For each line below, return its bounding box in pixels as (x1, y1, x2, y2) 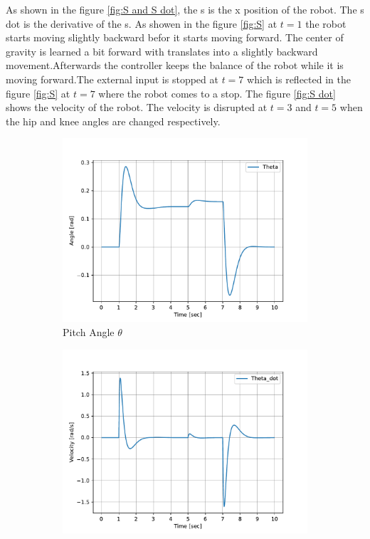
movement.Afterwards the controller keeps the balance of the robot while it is (6, 58, 344, 73)
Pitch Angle (63, 324, 115, 339)
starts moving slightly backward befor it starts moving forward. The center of (6, 30, 344, 45)
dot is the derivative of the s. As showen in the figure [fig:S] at (6, 16, 277, 31)
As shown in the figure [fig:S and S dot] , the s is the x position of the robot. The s (6, 2, 364, 16)
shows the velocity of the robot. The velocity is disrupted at (6, 100, 268, 115)
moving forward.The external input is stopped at (6, 71, 218, 86)
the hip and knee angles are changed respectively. (6, 113, 221, 128)
